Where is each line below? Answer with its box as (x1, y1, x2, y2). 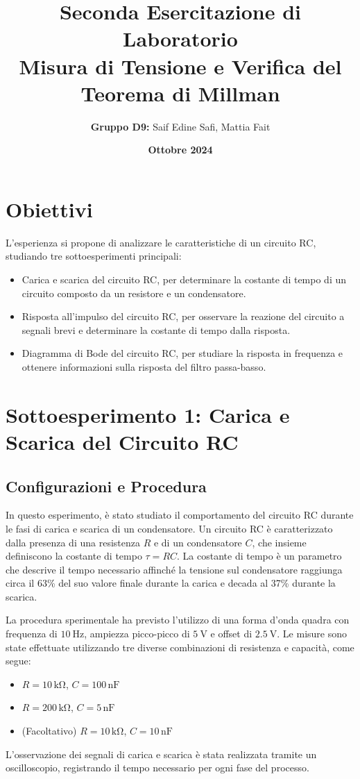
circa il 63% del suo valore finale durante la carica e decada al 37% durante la (6, 576, 336, 590)
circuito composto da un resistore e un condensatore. (22, 285, 246, 300)
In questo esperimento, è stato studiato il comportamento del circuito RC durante (6, 508, 354, 522)
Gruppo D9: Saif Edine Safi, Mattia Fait (90, 119, 271, 133)
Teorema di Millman (80, 78, 280, 107)
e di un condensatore (153, 535, 242, 549)
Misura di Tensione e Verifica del (19, 51, 342, 80)
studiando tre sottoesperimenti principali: (6, 249, 182, 263)
